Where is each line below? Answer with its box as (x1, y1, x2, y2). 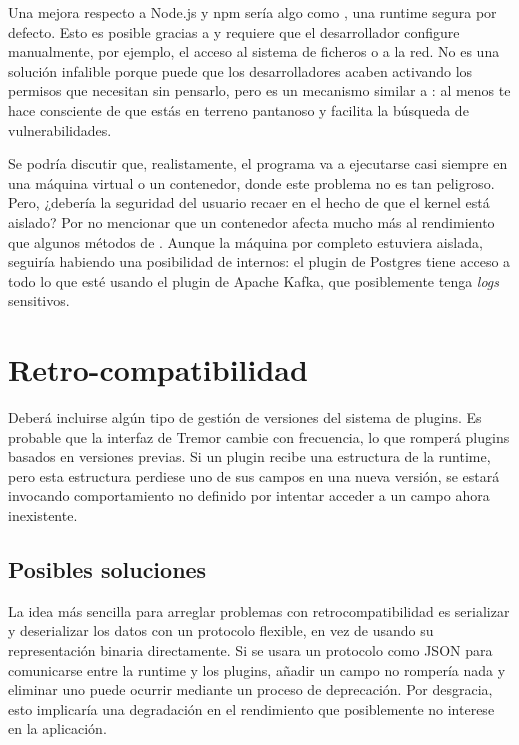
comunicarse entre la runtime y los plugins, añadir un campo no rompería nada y (8, 659, 506, 680)
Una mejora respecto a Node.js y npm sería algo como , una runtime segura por (8, 2, 497, 22)
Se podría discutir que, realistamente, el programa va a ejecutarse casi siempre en (8, 153, 508, 174)
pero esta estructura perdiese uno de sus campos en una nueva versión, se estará (8, 465, 500, 486)
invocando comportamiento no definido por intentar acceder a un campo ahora (8, 485, 490, 506)
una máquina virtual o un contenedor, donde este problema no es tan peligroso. (8, 172, 495, 193)
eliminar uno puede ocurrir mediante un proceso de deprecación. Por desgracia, (8, 679, 493, 700)
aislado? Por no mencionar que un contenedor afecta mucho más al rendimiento (8, 211, 495, 232)
